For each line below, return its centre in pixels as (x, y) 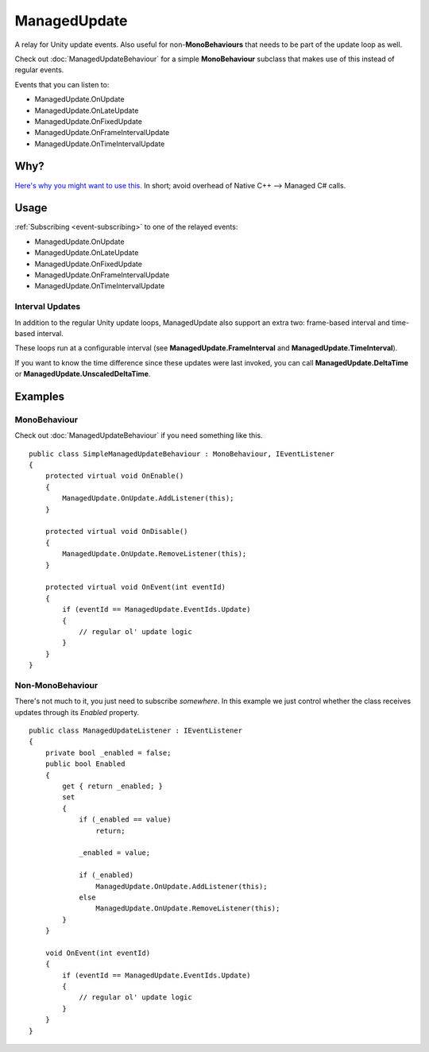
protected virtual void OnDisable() (116, 532)
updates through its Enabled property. (77, 712)
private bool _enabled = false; (108, 752)
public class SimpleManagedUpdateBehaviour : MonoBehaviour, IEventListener (182, 454)
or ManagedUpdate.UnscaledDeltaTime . (83, 374)
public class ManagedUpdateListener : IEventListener (135, 731)
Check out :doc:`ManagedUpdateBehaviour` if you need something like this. (139, 435)
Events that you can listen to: (62, 84)
